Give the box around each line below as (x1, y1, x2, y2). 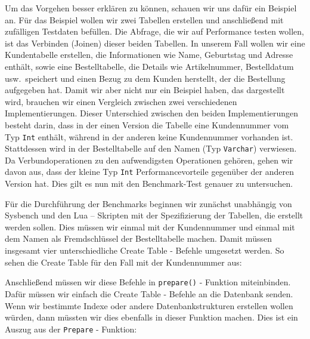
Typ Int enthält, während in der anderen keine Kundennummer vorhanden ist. (5, 130, 293, 143)
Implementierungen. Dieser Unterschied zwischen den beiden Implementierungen (5, 107, 299, 119)
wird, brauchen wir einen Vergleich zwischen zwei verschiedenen (5, 95, 237, 107)
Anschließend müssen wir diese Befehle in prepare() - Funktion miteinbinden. (5, 276, 291, 288)
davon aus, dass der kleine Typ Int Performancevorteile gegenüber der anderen (5, 165, 294, 178)
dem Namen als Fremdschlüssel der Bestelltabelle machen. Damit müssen (5, 232, 272, 245)
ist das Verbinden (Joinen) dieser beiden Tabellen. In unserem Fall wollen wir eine (5, 36, 305, 49)
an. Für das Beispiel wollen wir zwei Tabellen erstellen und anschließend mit (5, 13, 284, 26)
